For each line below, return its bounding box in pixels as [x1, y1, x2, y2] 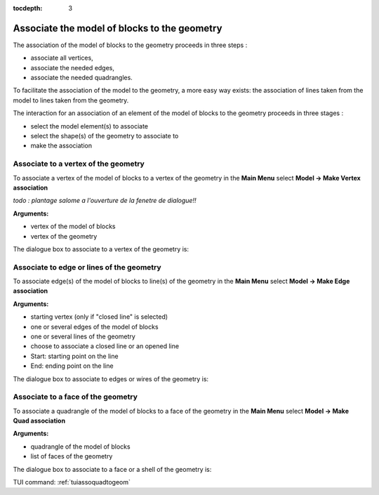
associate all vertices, [30, 53, 94, 62]
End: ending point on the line [30, 362, 114, 370]
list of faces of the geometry [30, 452, 113, 461]
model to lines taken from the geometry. [13, 95, 129, 105]
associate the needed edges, [30, 63, 115, 72]
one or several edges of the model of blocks [30, 322, 159, 331]
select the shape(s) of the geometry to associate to [30, 132, 179, 140]
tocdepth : [13, 4, 43, 12]
